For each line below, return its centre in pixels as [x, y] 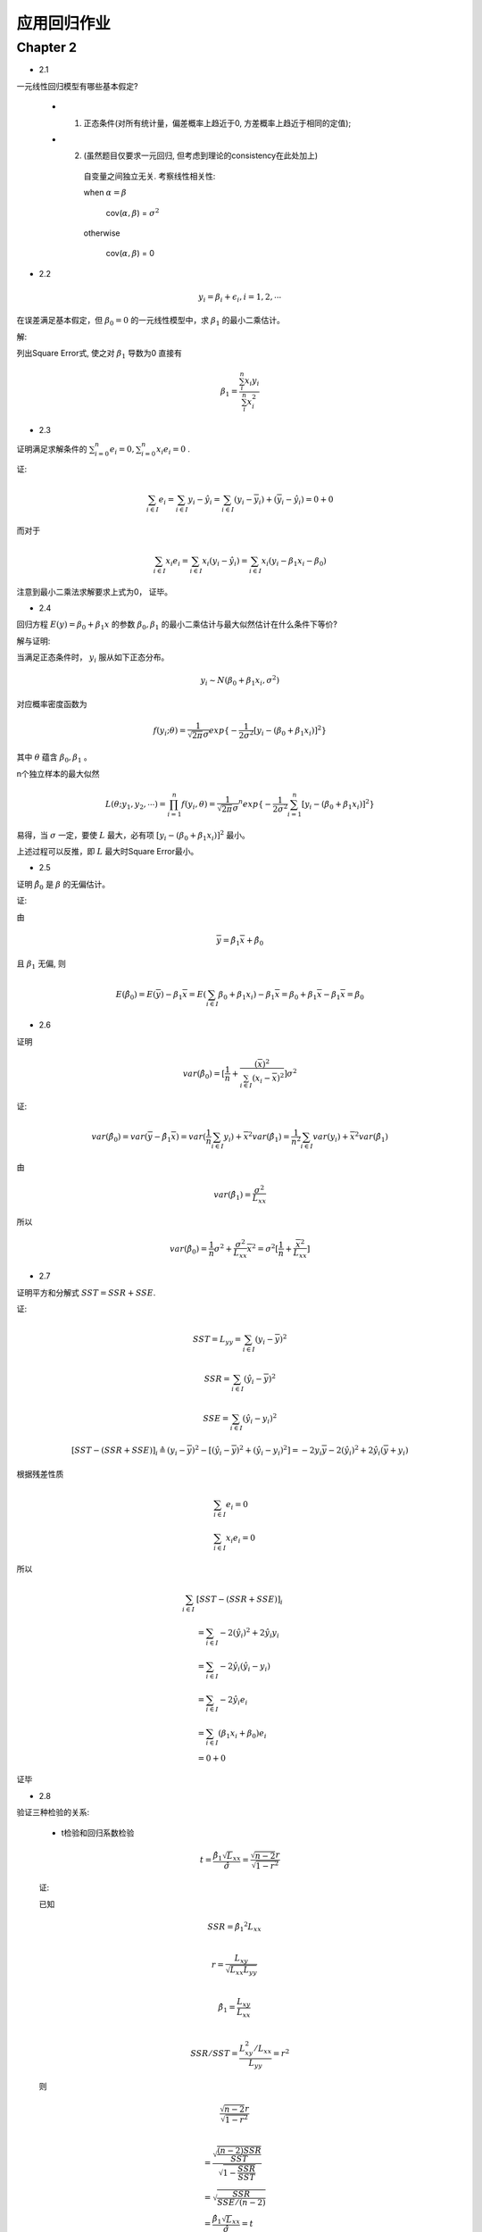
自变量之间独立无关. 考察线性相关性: [150, 176]
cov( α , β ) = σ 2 [133, 212]
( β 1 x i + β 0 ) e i [242, 1734]
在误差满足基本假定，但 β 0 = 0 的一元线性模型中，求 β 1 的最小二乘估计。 [151, 321]
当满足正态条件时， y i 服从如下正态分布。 [93, 658]
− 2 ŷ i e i [234, 1701]
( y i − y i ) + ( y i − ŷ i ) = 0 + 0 [283, 500]
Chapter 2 [47, 47]
